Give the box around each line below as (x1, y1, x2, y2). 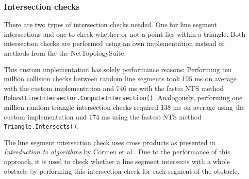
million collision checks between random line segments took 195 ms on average (4, 74, 237, 84)
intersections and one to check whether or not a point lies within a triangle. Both (4, 29, 246, 39)
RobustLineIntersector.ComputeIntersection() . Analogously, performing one (4, 92, 243, 103)
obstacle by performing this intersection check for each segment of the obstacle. (4, 165, 240, 176)
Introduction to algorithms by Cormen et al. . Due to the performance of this (4, 147, 231, 157)
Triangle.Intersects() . (4, 121, 79, 131)
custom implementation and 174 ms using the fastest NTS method (4, 111, 202, 121)
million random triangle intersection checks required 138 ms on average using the (4, 102, 245, 112)
